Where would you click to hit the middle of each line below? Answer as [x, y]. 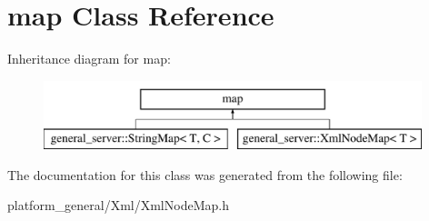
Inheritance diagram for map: [89, 59]
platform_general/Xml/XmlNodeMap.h [118, 205]
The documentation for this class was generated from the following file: [205, 174]
